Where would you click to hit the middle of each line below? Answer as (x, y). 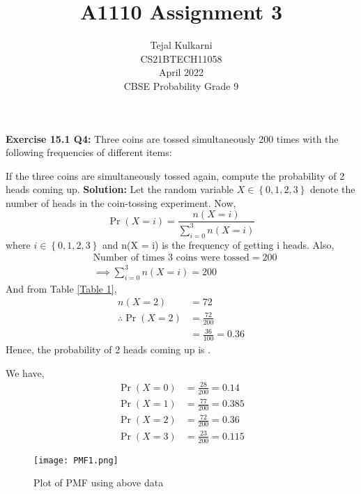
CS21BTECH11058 (181, 58)
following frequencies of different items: (89, 152)
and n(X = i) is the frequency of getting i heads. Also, (218, 244)
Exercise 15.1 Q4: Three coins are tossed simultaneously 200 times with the (172, 138)
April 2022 (181, 72)
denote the (332, 189)
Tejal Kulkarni (181, 45)
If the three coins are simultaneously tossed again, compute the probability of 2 (175, 175)
